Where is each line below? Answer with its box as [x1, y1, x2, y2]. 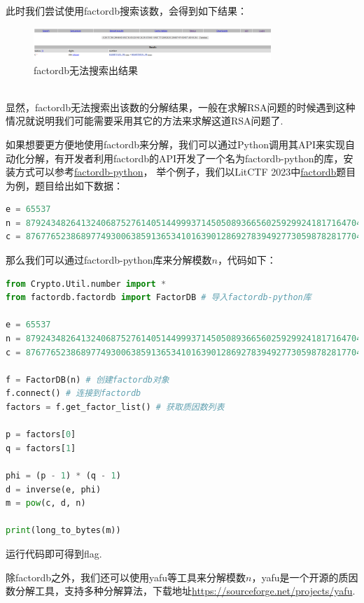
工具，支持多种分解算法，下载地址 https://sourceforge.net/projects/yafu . [34, 583, 356, 598]
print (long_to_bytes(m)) [6, 525, 121, 536]
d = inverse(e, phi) [6, 484, 101, 495]
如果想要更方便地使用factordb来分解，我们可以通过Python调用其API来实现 [6, 136, 346, 151]
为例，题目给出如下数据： [6, 178, 123, 192]
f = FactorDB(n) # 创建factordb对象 [6, 374, 169, 385]
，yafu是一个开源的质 [251, 569, 349, 584]
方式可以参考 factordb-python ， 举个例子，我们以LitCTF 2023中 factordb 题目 [15, 164, 356, 179]
